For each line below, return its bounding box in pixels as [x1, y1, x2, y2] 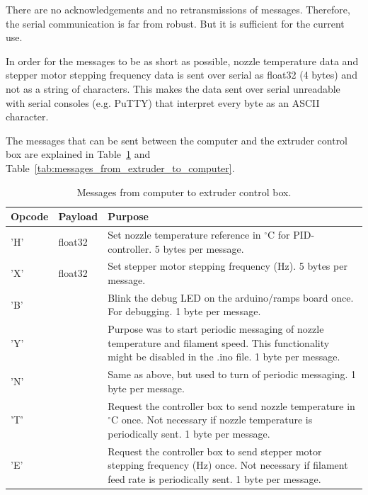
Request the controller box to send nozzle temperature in [108, 398, 355, 413]
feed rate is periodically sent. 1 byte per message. [108, 471, 321, 486]
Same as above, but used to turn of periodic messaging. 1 [108, 367, 356, 382]
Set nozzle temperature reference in [108, 227, 261, 241]
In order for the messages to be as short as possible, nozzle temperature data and [6, 53, 359, 68]
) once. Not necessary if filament [207, 457, 348, 472]
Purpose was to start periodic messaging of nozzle [108, 322, 324, 336]
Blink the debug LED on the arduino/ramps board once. [108, 290, 354, 305]
